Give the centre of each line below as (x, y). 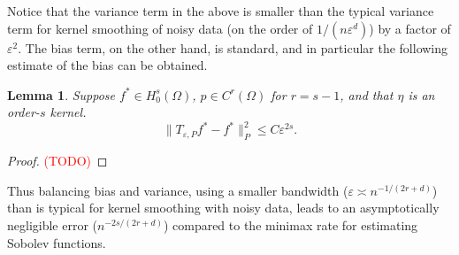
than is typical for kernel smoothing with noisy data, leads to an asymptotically (223, 208)
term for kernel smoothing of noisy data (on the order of (160, 28)
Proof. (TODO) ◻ (57, 161)
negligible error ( (53, 225)
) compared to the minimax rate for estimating (291, 225)
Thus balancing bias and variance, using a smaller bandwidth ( (178, 190)
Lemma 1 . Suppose (61, 94)
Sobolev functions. (57, 242)
